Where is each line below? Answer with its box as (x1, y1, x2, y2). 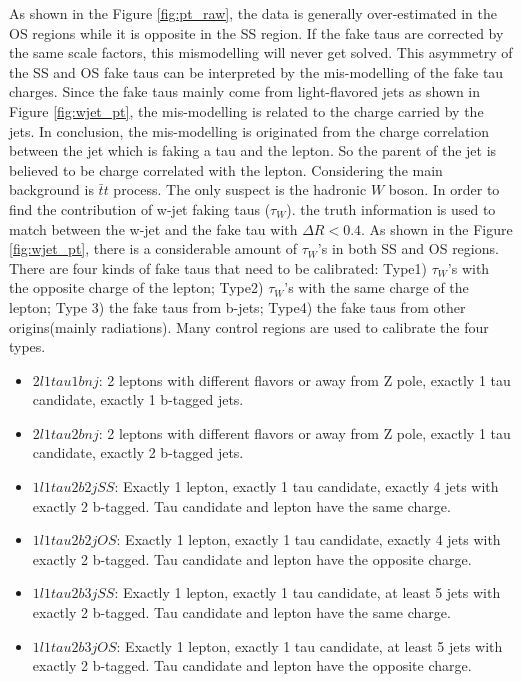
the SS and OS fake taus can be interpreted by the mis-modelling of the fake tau (9, 61, 504, 82)
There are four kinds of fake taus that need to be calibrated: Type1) (9, 257, 427, 278)
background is (9, 179, 94, 200)
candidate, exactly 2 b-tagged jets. (32, 442, 244, 463)
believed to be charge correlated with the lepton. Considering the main (9, 159, 443, 180)
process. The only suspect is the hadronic (113, 179, 367, 200)
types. (9, 336, 46, 357)
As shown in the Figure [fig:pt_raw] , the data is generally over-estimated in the (9, 3, 497, 23)
